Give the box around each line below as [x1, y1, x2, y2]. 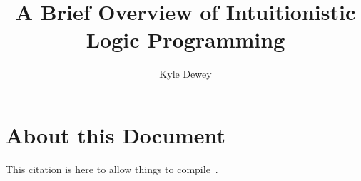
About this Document [6, 120, 226, 149]
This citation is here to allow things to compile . [6, 161, 218, 176]
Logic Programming [86, 25, 285, 54]
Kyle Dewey [159, 66, 212, 81]
